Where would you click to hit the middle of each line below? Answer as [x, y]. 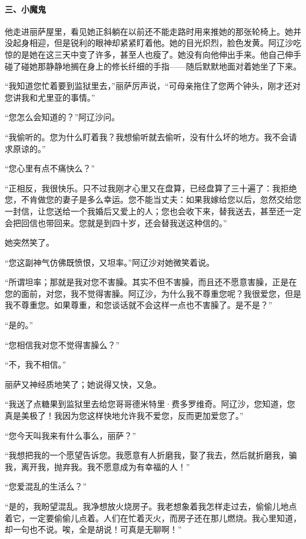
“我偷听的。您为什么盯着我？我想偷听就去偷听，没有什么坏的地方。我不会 [147, 136]
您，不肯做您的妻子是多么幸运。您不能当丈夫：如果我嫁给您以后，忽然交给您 [153, 199]
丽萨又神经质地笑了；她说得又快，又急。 [83, 384]
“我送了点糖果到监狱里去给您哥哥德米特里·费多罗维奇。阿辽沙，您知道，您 [150, 404]
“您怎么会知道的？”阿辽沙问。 [62, 117]
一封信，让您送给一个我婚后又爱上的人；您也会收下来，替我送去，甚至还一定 [153, 211]
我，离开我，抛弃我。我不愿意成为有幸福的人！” [97, 466]
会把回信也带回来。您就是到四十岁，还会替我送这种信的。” [116, 222]
